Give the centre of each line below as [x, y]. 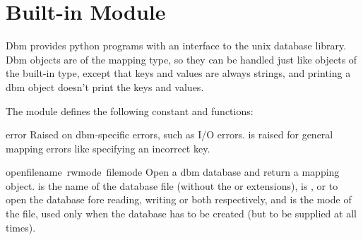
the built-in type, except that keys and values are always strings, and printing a [178, 73]
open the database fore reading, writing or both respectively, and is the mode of [179, 199]
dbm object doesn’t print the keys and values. [105, 86]
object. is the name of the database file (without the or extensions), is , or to [172, 185]
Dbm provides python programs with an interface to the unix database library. [176, 46]
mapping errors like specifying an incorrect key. [108, 148]
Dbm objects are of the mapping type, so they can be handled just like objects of [181, 59]
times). [21, 227]
